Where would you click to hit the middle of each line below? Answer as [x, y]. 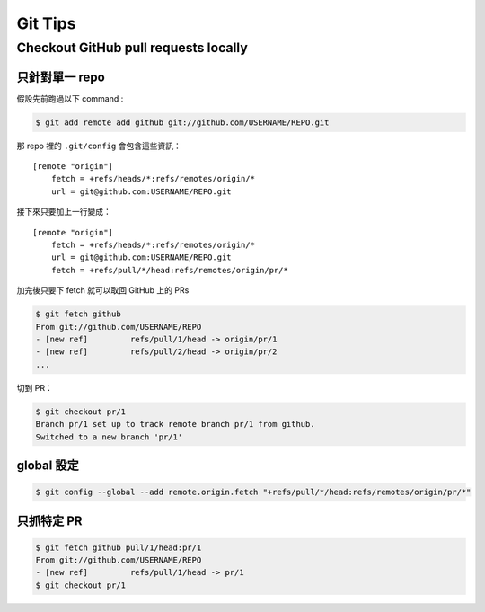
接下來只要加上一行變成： [64, 212]
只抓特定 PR [49, 521]
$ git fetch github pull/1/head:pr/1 [119, 547]
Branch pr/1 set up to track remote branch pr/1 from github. [175, 424]
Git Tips [46, 23]
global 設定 [48, 465]
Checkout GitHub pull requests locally [132, 48]
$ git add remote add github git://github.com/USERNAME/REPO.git [182, 122]
